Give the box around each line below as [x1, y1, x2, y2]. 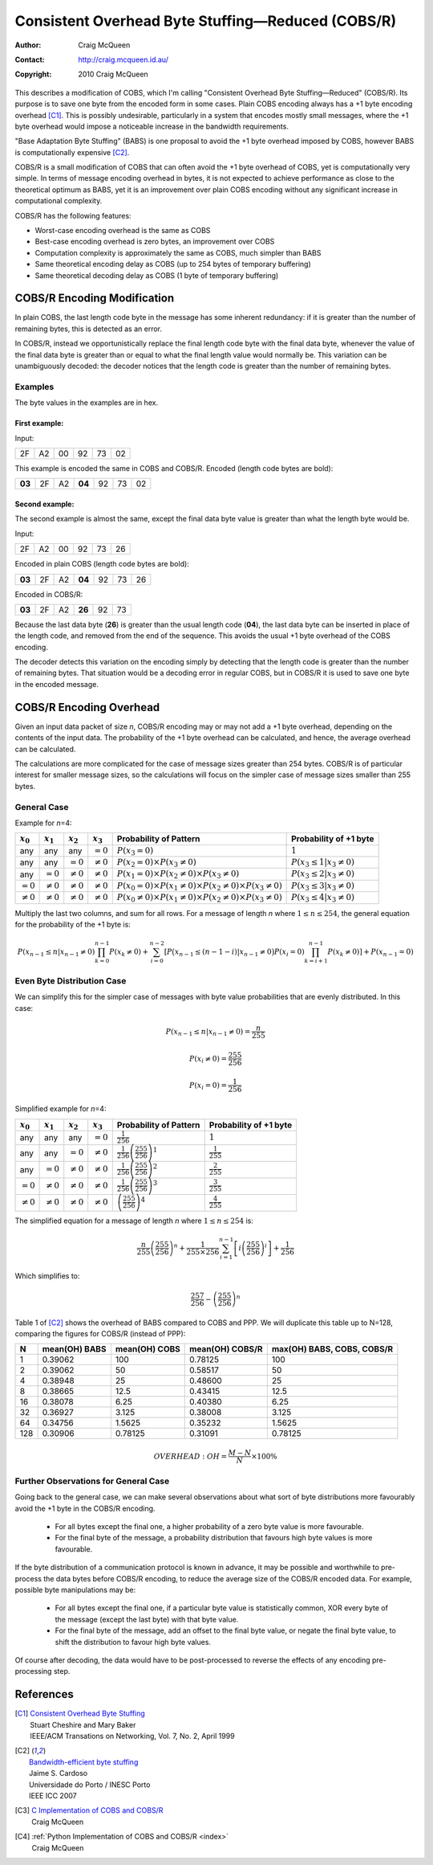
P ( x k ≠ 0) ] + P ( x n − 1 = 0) [327, 947, 414, 958]
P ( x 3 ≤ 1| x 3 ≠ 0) [291, 857, 354, 869]
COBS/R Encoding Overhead [14, 700, 160, 714]
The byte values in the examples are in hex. [14, 398, 159, 407]
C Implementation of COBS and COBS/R [31, 1806, 164, 1815]
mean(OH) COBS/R [189, 1344, 263, 1355]
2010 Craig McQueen [78, 69, 148, 80]
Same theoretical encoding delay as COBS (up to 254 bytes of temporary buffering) [34, 260, 312, 269]
